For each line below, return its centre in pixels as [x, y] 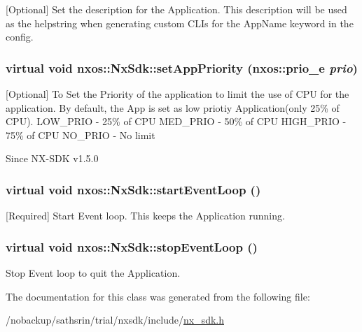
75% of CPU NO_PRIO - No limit [81, 135]
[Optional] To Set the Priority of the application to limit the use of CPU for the [177, 94]
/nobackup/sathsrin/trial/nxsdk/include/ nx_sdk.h [115, 320]
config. [20, 37]
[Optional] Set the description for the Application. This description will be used [176, 9]
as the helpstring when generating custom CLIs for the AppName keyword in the [180, 23]
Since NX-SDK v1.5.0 [52, 158]
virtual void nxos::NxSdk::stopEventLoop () [132, 246]
